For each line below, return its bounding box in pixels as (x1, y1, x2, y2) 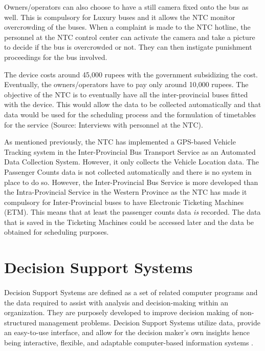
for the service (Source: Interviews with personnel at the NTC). (4, 119, 203, 130)
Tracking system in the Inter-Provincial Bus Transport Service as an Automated (4, 146, 256, 157)
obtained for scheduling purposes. (4, 226, 109, 237)
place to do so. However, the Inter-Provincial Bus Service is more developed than (4, 176, 258, 187)
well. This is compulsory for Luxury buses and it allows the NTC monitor (4, 11, 235, 22)
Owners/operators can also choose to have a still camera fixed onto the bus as (4, 2, 249, 12)
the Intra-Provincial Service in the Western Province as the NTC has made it (4, 187, 247, 197)
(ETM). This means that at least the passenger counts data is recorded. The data (4, 207, 261, 217)
